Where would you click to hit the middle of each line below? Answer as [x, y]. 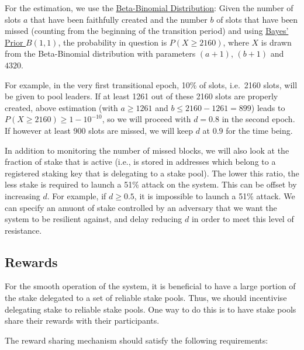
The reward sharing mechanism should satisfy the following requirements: [137, 340]
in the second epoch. [258, 119]
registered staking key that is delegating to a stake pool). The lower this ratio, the [152, 173]
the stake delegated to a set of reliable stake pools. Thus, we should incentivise [146, 298]
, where [236, 42]
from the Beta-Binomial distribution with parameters [100, 53]
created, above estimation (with [61, 107]
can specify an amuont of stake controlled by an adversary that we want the [141, 207]
